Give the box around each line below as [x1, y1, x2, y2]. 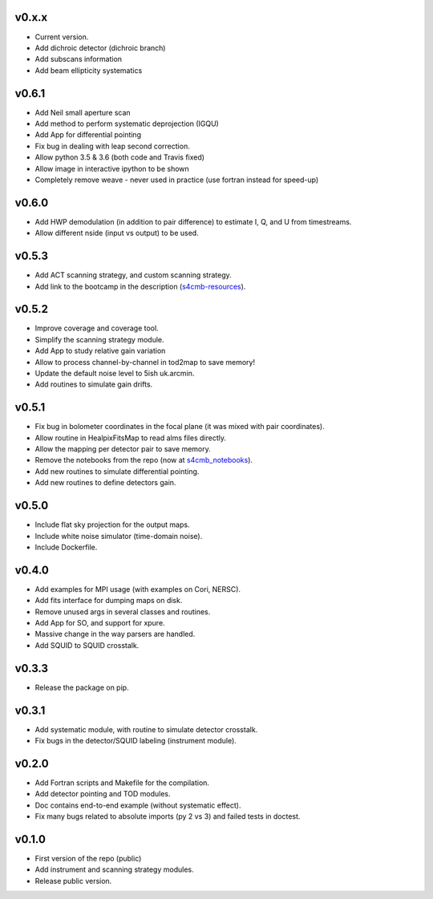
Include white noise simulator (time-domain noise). [34, 531, 203, 541]
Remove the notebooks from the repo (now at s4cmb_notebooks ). [34, 456, 253, 465]
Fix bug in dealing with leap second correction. [34, 141, 190, 151]
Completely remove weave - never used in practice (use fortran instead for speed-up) [34, 175, 319, 184]
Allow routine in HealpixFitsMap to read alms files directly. [34, 433, 226, 443]
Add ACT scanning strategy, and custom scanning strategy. [34, 270, 232, 280]
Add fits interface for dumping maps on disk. [34, 596, 183, 605]
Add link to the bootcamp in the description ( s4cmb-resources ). [34, 281, 246, 291]
